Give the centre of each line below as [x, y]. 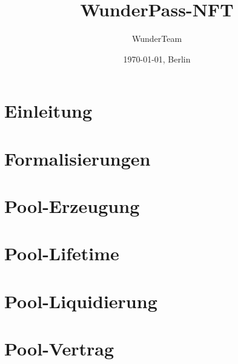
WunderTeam [157, 39]
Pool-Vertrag [59, 349]
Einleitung [48, 111]
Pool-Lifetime [62, 253]
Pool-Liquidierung [81, 301]
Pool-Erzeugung [72, 206]
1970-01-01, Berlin [157, 59]
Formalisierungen [78, 158]
